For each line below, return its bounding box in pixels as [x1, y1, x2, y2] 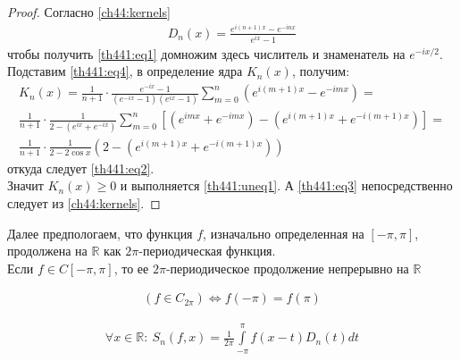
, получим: [291, 62, 350, 80]
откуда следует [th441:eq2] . [7, 158, 155, 177]
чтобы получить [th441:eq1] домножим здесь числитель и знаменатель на [7, 44, 406, 63]
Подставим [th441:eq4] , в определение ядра [7, 62, 243, 80]
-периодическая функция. [138, 241, 276, 260]
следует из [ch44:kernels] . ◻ [7, 193, 161, 212]
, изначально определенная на [203, 223, 364, 242]
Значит [7, 176, 44, 195]
